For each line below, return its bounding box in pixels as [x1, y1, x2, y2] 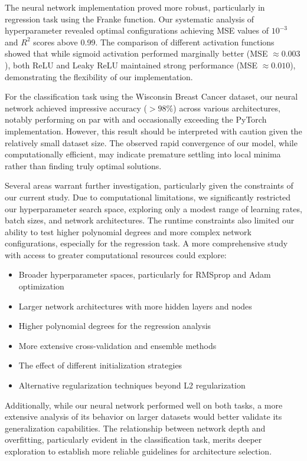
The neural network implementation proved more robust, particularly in [5, 1, 265, 13]
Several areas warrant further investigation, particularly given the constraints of [5, 179, 293, 192]
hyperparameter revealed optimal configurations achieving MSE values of [5, 24, 269, 37]
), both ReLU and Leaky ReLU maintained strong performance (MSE [5, 58, 257, 71]
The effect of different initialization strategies [18, 359, 182, 371]
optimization [18, 280, 64, 292]
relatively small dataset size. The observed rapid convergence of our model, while [5, 136, 298, 149]
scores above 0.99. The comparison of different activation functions [33, 35, 275, 48]
